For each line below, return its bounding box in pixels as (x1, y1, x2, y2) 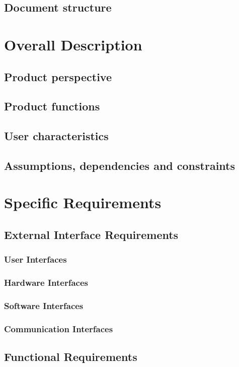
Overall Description (4, 34, 142, 54)
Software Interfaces (4, 299, 84, 312)
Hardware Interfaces (4, 276, 88, 289)
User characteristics (4, 128, 109, 144)
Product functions (4, 98, 100, 114)
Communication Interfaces (4, 322, 113, 335)
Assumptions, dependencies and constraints (4, 157, 235, 173)
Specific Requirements (4, 192, 162, 213)
